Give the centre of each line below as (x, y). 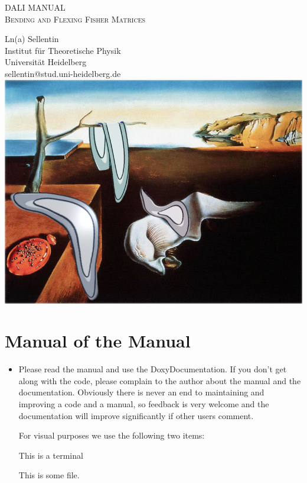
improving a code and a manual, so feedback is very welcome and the (144, 404)
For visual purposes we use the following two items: (112, 435)
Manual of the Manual (98, 341)
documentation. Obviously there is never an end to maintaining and (141, 392)
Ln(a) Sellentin (32, 39)
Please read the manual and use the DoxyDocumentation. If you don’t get (153, 369)
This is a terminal (51, 455)
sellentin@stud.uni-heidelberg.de (63, 73)
